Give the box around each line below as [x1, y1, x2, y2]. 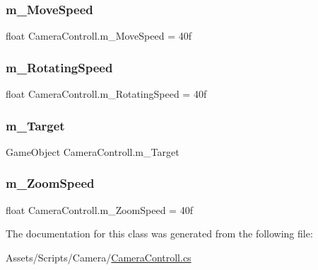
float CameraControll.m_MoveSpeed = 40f [6, 28, 192, 43]
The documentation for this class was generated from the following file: [6, 226, 313, 241]
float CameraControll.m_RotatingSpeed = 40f [6, 86, 207, 101]
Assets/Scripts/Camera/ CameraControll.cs [6, 249, 192, 264]
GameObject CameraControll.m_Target [6, 144, 179, 159]
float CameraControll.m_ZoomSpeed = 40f [6, 202, 193, 217]
